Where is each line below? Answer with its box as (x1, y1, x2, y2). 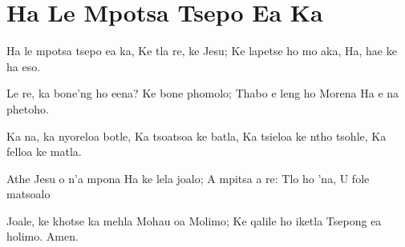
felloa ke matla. (6, 143, 82, 160)
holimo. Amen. (6, 228, 79, 245)
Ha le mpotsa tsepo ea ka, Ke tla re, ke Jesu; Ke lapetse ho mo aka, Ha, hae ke (6, 42, 397, 59)
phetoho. (6, 100, 49, 117)
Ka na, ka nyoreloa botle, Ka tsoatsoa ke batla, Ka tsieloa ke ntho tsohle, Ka (6, 127, 387, 144)
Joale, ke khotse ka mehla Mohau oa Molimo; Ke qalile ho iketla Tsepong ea (6, 212, 382, 229)
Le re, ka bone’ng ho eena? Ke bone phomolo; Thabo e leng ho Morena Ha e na (6, 85, 399, 102)
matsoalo (6, 185, 51, 202)
